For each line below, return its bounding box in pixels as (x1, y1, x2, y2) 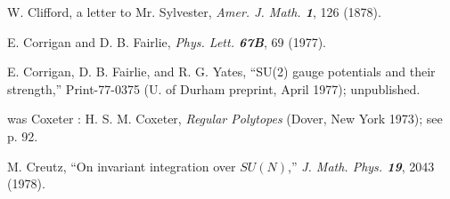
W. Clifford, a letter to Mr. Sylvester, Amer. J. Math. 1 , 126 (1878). (7, 3, 381, 20)
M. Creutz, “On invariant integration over (7, 156, 236, 175)
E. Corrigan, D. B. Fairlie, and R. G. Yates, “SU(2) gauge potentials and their (7, 62, 436, 81)
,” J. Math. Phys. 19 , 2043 (288, 156, 435, 175)
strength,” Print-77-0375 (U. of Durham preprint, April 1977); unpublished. (7, 79, 421, 98)
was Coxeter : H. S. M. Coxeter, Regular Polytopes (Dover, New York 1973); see (7, 109, 443, 128)
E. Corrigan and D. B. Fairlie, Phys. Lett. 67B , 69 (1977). (7, 32, 326, 51)
